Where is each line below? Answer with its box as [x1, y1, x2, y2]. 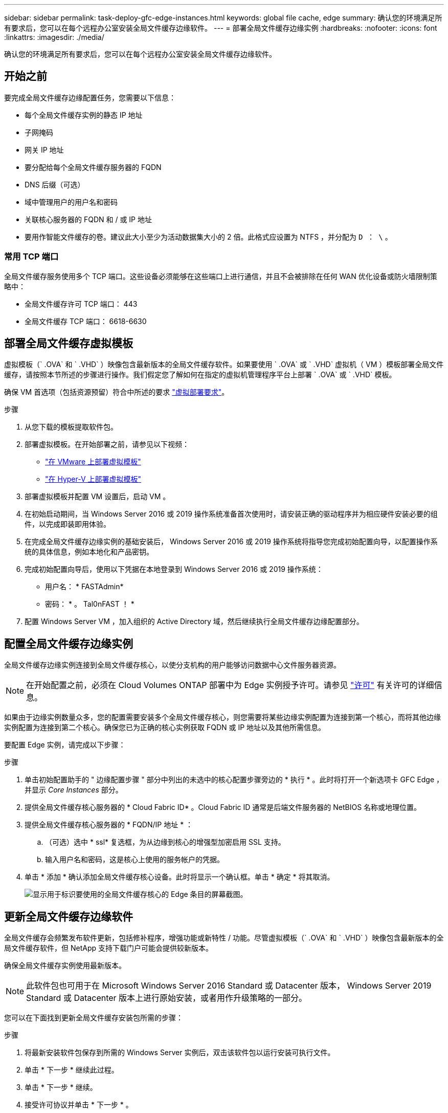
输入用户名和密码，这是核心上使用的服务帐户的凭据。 [45, 855, 224, 864]
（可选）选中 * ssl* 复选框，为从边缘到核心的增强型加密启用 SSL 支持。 [45, 838, 285, 847]
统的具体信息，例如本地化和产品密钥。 [25, 547, 153, 556]
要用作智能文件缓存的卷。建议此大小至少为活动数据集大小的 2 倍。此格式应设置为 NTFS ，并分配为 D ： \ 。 [25, 232, 392, 241]
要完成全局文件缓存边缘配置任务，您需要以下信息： [4, 93, 176, 102]
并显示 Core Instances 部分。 [25, 785, 123, 795]
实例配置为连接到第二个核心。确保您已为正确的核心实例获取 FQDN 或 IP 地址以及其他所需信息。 [4, 723, 326, 732]
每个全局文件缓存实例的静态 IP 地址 [25, 110, 143, 119]
